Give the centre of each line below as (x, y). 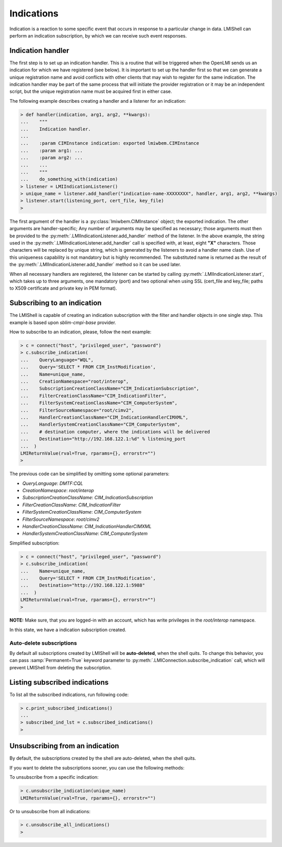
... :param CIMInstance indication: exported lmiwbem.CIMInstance (110, 143)
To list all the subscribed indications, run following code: (69, 694)
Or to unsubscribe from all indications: (50, 811)
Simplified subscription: (34, 543)
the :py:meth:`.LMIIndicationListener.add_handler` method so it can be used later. (95, 265)
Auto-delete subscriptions (43, 643)
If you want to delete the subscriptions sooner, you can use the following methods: (97, 767)
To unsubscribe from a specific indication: (54, 777)
